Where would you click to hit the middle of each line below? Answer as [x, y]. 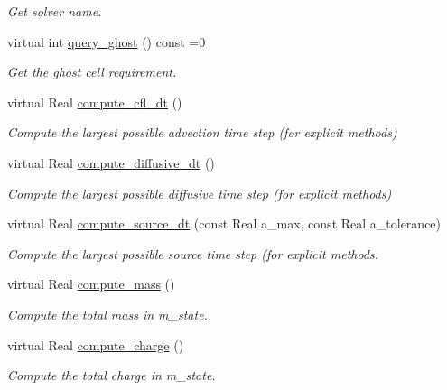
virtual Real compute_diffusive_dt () [111, 162]
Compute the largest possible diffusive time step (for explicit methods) [200, 193]
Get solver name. [55, 11]
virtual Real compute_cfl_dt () [95, 102]
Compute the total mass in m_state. [107, 314]
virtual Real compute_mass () [91, 284]
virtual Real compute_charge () [96, 344]
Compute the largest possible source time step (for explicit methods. [193, 253]
